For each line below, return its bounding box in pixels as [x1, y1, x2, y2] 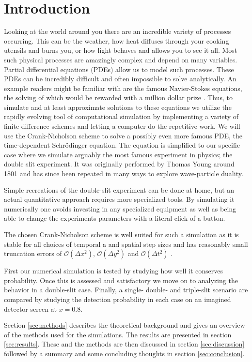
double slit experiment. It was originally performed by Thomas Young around [4, 159, 235, 169]
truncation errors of [4, 248, 62, 258]
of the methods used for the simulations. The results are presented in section [4, 329, 232, 339]
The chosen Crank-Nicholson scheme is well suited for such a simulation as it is [4, 229, 239, 239]
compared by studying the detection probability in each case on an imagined [4, 294, 231, 304]
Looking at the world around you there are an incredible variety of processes [4, 26, 231, 36]
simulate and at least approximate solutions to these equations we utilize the [4, 102, 232, 112]
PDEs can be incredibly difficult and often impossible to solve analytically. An [4, 74, 236, 84]
